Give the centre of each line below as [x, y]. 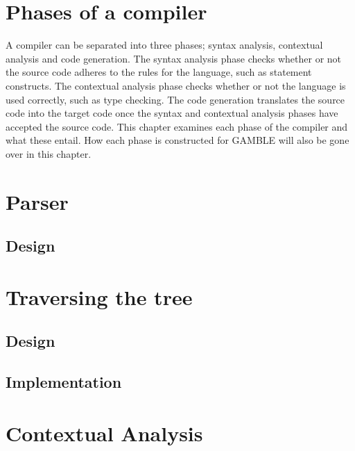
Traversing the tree [99, 296]
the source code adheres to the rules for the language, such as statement [159, 72]
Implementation [64, 382]
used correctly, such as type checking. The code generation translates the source [175, 99]
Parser [37, 201]
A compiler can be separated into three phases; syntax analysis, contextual [164, 45]
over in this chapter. [49, 153]
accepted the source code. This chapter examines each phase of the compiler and [177, 126]
